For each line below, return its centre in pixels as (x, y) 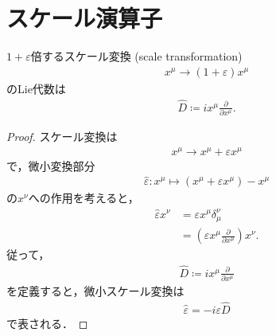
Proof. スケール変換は (62, 136)
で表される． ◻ (47, 324)
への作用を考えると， (84, 198)
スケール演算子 (85, 18)
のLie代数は (36, 88)
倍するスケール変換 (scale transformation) (136, 56)
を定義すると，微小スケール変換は (95, 291)
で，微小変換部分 (51, 165)
